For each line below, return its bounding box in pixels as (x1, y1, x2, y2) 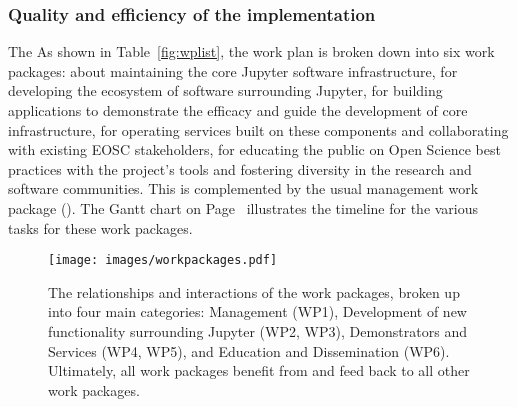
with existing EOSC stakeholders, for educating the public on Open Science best (8, 139, 501, 160)
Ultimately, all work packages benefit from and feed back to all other (48, 360, 470, 381)
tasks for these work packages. (8, 217, 193, 238)
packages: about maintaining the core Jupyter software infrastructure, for (8, 60, 458, 81)
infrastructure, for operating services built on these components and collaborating (8, 119, 509, 140)
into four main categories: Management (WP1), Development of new (48, 301, 467, 322)
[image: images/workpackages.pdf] (48, 253, 278, 268)
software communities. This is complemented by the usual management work (8, 178, 479, 199)
